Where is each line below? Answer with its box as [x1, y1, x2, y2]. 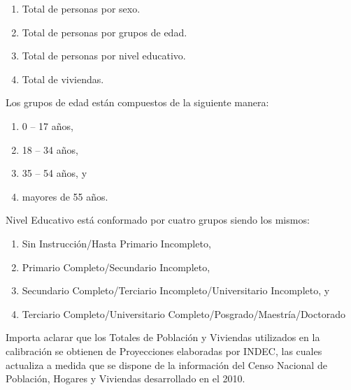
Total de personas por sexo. [22, 1, 141, 15]
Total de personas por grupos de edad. [22, 24, 187, 39]
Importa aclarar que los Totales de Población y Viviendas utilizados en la [6, 330, 320, 345]
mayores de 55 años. [22, 189, 108, 203]
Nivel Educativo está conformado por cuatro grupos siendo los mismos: [6, 212, 310, 227]
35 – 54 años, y [22, 166, 87, 180]
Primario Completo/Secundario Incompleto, [22, 259, 210, 274]
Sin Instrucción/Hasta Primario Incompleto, [22, 236, 211, 250]
